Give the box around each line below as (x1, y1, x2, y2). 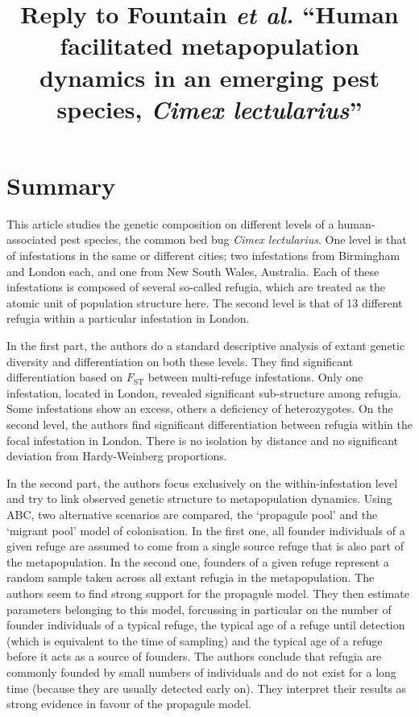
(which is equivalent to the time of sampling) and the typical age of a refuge (6, 632, 383, 649)
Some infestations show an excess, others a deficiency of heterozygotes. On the (6, 400, 393, 417)
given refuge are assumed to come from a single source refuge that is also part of (6, 538, 404, 554)
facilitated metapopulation (60, 29, 359, 62)
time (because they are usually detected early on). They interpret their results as (6, 679, 407, 696)
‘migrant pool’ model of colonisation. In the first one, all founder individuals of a (6, 521, 405, 538)
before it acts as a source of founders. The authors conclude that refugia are (6, 648, 382, 665)
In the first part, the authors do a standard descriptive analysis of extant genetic (6, 337, 405, 354)
